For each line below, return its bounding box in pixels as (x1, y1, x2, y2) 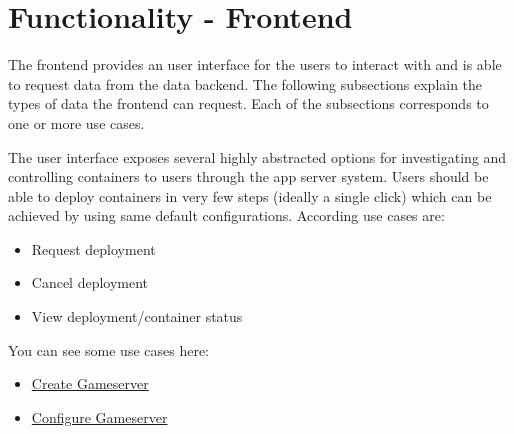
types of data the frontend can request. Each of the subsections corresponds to (8, 93, 489, 114)
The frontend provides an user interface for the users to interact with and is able (8, 54, 502, 75)
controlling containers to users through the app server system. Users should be (8, 166, 489, 187)
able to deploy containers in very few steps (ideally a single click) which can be (8, 185, 492, 206)
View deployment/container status (31, 306, 243, 327)
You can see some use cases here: (8, 339, 210, 360)
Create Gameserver (31, 373, 149, 394)
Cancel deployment (31, 272, 149, 293)
